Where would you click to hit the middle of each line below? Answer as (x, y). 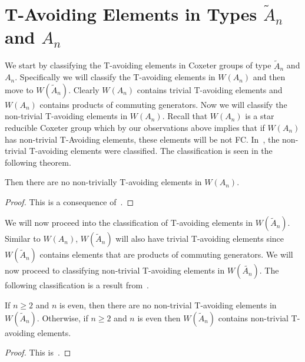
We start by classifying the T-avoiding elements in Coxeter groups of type (138, 65)
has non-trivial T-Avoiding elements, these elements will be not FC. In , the (142, 139)
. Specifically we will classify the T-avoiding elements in (115, 77)
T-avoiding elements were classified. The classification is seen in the (151, 151)
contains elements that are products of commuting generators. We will (166, 254)
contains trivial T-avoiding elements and (210, 89)
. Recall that (185, 116)
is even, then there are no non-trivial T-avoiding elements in (168, 305)
